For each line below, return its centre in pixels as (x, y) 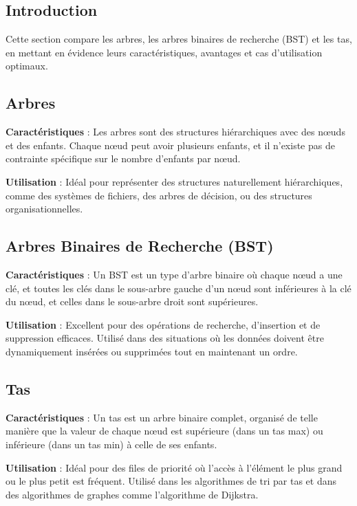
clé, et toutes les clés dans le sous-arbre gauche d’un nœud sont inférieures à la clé (178, 288)
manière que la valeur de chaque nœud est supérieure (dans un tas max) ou (164, 431)
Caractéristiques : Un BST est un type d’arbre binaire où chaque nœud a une (174, 274)
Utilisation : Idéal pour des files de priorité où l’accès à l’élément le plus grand (174, 467)
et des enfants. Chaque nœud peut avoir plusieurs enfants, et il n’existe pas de (170, 145)
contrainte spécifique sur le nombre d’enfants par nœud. (123, 158)
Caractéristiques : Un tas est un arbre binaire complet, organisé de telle (162, 417)
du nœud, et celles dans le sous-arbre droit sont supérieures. (132, 301)
